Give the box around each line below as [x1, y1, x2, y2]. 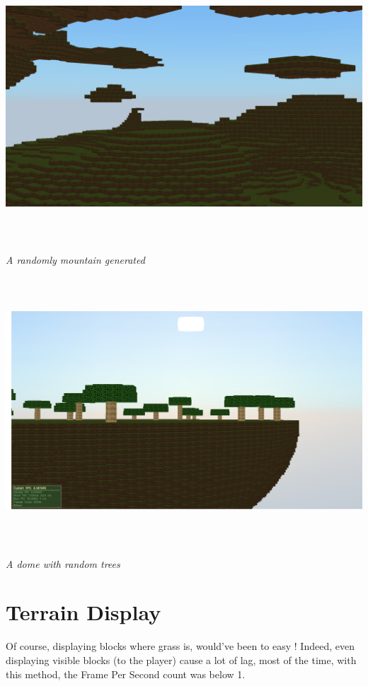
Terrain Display [6, 598, 161, 627]
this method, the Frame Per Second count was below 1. [6, 666, 246, 681]
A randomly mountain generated [6, 252, 145, 267]
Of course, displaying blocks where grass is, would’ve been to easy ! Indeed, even [6, 639, 355, 653]
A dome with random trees [6, 556, 120, 571]
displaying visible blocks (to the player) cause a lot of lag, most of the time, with [6, 652, 357, 667]
